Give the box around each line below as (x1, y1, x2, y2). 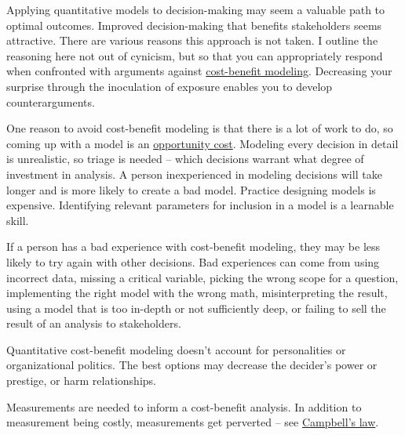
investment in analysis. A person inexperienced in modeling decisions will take (6, 165, 382, 182)
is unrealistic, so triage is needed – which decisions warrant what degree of (6, 150, 364, 167)
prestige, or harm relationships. (6, 372, 156, 389)
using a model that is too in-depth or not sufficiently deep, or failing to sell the (6, 299, 386, 316)
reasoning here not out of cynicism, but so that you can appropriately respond (6, 47, 383, 63)
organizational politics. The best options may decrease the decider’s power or (6, 357, 378, 373)
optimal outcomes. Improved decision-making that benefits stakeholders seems (6, 16, 382, 33)
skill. (6, 212, 29, 228)
